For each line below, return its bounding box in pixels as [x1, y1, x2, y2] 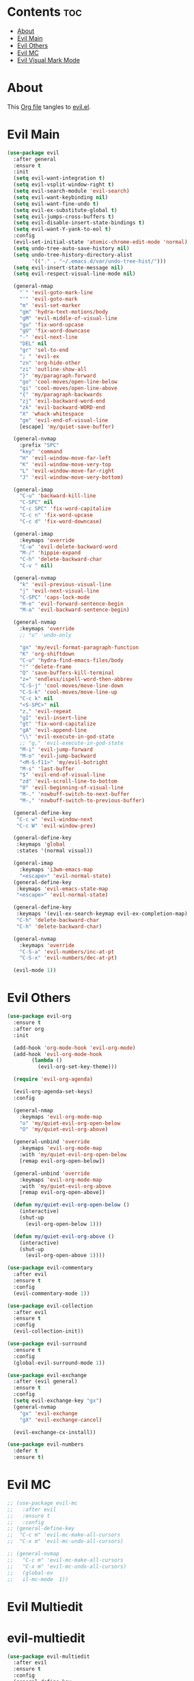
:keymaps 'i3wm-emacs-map [19, 866, 94, 873]
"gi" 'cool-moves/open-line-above [19, 385, 117, 392]
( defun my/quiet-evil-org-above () [13, 1232, 115, 1240]
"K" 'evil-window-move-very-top [19, 461, 111, 468]
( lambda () [31, 1057, 63, 1064]
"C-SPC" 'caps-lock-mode [19, 594, 90, 601]
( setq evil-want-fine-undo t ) [13, 200, 99, 207]
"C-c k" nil [19, 695, 53, 702]
